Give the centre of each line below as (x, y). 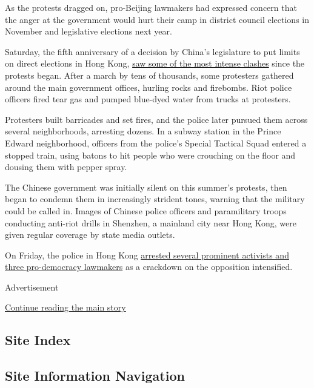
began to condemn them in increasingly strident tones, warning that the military (155, 199)
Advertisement (32, 287)
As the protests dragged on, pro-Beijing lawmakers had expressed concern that (151, 7)
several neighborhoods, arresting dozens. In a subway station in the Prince (143, 131)
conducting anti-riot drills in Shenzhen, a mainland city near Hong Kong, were (151, 222)
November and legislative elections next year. (89, 31)
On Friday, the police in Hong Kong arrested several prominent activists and (147, 255)
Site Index (38, 340)
